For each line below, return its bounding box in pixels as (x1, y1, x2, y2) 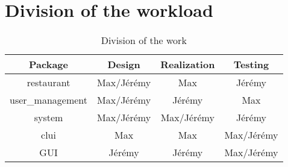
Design (107, 57, 140, 72)
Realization (160, 57, 215, 72)
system (34, 110, 63, 125)
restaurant (27, 75, 70, 90)
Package (29, 57, 68, 72)
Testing (233, 57, 269, 72)
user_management (10, 93, 88, 107)
